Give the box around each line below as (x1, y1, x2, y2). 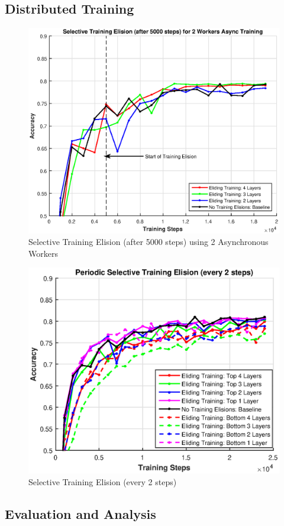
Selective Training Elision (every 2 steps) (28, 475, 177, 488)
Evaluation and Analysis (5, 504, 156, 522)
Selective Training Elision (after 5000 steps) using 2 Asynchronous (28, 235, 269, 248)
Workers (28, 247, 58, 259)
